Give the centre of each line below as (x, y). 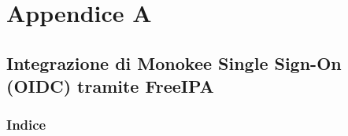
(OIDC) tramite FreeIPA (110, 86)
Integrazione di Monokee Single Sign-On (174, 62)
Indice (26, 125)
